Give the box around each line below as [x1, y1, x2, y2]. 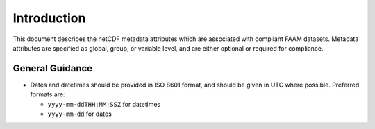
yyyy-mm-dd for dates [47, 110, 112, 118]
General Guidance [12, 62, 93, 74]
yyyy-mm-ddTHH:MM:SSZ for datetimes [47, 100, 161, 108]
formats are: [30, 90, 65, 98]
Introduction [12, 10, 86, 26]
